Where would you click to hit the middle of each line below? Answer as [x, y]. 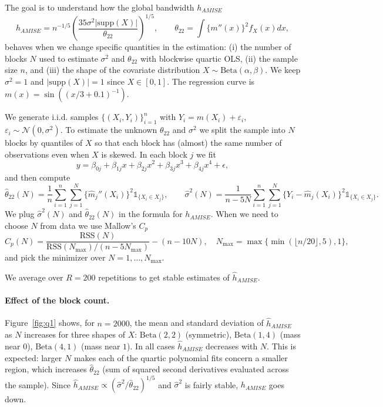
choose [16, 225]
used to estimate [68, 58]
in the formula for [151, 214]
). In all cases [151, 346]
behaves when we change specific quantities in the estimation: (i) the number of [148, 47]
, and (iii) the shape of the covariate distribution [112, 70]
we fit [206, 154]
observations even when [47, 154]
